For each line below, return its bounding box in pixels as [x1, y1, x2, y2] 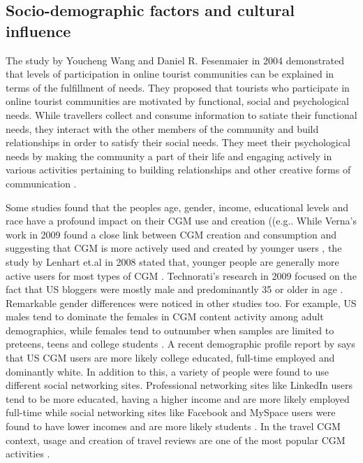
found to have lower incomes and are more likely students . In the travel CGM [6, 419, 341, 434]
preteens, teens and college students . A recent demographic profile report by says [6, 336, 355, 351]
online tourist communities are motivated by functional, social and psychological [6, 94, 349, 108]
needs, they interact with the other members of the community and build [6, 121, 319, 136]
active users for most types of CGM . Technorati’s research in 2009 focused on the [6, 268, 357, 283]
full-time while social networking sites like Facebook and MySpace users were [6, 405, 336, 420]
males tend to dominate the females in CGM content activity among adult [6, 309, 324, 324]
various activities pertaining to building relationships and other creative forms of [6, 162, 351, 177]
